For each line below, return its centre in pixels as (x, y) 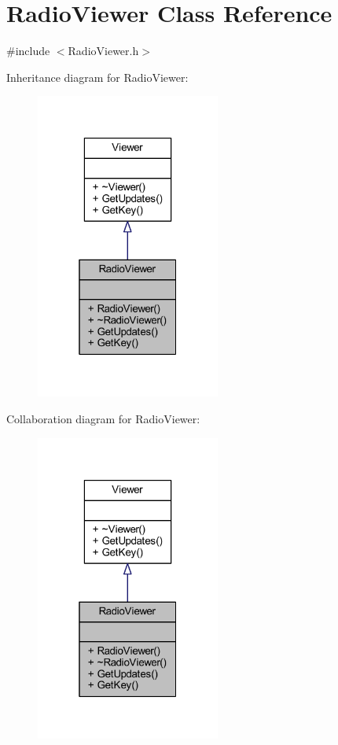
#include (28, 51)
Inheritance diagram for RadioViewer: (97, 77)
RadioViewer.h (103, 51)
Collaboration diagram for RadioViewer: (103, 418)
